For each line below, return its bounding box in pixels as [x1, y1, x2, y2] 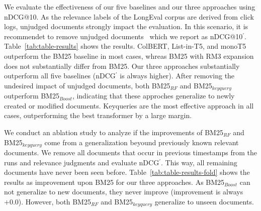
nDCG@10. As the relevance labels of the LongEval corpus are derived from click [4, 11, 254, 22]
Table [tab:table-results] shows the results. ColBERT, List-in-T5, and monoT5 [4, 41, 246, 51]
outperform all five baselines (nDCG [4, 70, 116, 81]
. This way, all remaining [160, 157, 237, 167]
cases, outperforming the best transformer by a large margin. [4, 110, 192, 121]
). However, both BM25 [18, 196, 91, 206]
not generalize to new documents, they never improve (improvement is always [4, 186, 243, 197]
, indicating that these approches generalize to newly [72, 90, 235, 101]
